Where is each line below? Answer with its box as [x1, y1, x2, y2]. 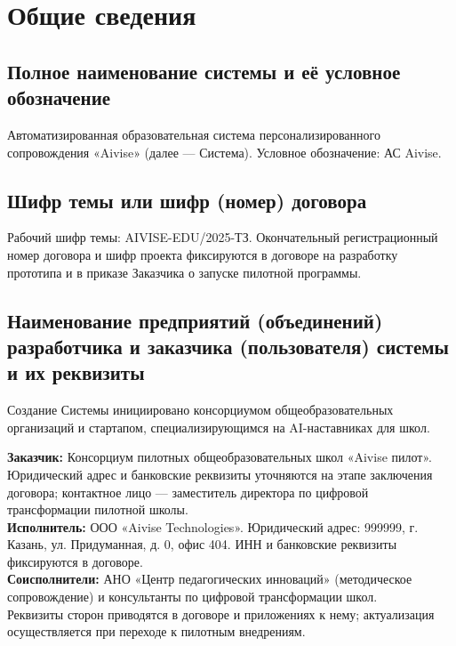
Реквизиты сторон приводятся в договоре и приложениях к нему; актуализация [7, 604, 435, 623]
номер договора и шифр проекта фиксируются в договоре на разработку [7, 245, 398, 263]
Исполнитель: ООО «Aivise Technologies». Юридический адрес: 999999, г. [7, 517, 419, 536]
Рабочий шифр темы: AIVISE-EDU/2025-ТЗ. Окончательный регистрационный [7, 228, 438, 246]
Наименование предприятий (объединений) [7, 306, 383, 334]
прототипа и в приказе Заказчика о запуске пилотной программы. [7, 262, 362, 281]
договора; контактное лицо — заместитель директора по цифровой [7, 482, 369, 501]
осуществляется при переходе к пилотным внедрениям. [7, 622, 306, 641]
